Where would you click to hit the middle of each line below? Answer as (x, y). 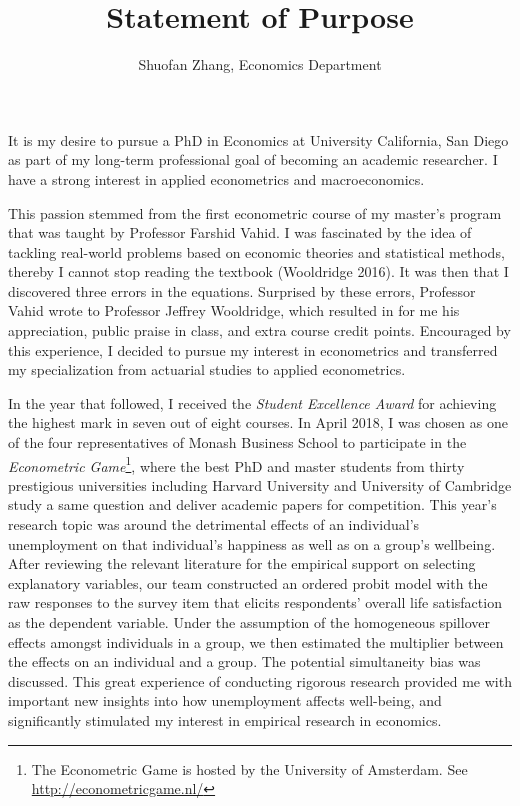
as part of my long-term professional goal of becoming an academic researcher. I (253, 159)
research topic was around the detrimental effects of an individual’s (214, 524)
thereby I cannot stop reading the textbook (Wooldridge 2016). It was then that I (258, 271)
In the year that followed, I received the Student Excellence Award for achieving (252, 402)
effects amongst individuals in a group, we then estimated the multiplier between (256, 641)
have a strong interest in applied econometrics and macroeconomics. (216, 178)
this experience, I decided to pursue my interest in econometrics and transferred (253, 349)
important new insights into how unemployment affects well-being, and (225, 700)
